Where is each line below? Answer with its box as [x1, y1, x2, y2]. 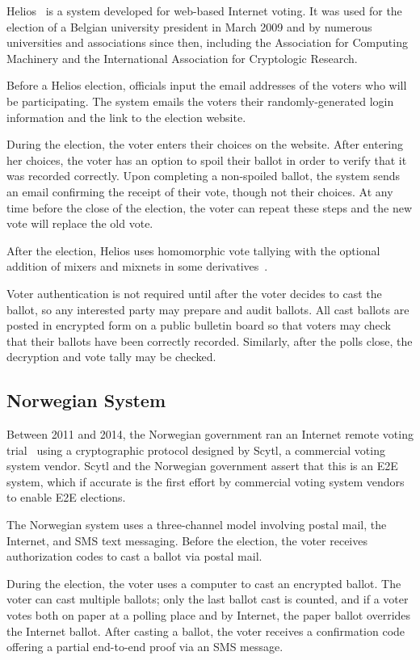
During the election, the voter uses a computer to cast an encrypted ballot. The [6, 574, 401, 591]
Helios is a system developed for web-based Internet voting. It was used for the [6, 2, 402, 19]
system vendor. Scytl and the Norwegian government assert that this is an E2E [6, 457, 398, 474]
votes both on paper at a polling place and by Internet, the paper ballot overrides [6, 607, 411, 624]
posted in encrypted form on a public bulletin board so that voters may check [6, 317, 392, 334]
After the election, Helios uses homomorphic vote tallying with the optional [6, 242, 380, 259]
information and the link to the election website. [6, 108, 246, 125]
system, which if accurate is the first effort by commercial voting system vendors [6, 473, 405, 490]
